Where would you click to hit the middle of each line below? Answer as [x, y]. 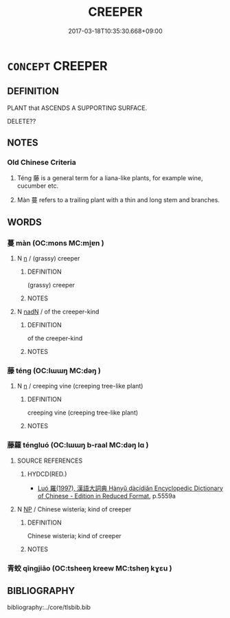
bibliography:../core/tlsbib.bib [49, 607]
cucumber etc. [38, 186]
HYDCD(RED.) [47, 474]
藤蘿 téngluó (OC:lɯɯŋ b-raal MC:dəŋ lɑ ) [78, 445]
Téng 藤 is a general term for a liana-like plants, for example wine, [110, 178]
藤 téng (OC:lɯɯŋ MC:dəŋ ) [54, 371]
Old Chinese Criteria [42, 162]
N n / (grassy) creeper [48, 258]
